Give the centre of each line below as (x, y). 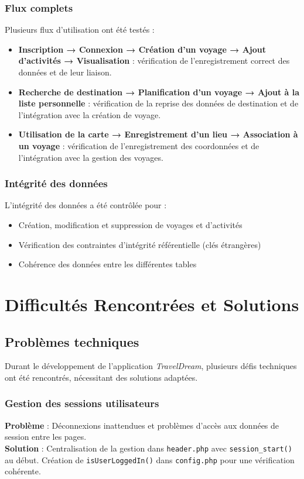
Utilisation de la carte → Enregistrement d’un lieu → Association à (158, 134)
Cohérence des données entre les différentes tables (107, 264)
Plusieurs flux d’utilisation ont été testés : (80, 30)
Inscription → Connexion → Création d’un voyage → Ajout (142, 49)
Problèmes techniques (72, 341)
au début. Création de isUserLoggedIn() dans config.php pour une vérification (150, 459)
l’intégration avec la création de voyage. (90, 114)
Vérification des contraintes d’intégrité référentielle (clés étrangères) (140, 244)
